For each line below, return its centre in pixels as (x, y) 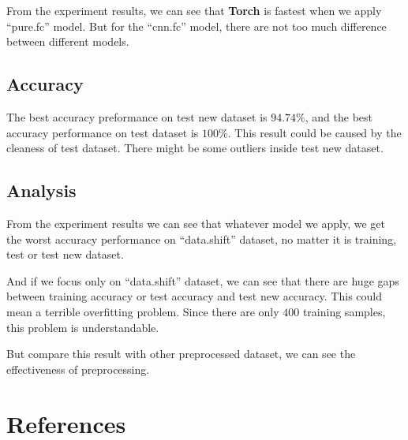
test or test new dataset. (65, 254)
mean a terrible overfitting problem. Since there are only (143, 311)
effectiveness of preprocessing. (78, 369)
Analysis (41, 190)
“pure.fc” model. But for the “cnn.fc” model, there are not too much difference (197, 26)
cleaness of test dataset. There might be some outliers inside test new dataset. (195, 148)
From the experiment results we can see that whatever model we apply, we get (196, 223)
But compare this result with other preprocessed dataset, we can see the (181, 354)
